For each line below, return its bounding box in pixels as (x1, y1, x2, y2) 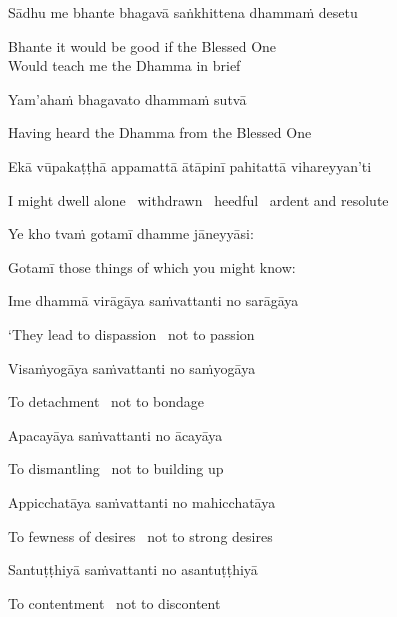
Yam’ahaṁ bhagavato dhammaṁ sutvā (8, 88, 247, 109)
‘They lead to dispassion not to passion (8, 323, 255, 344)
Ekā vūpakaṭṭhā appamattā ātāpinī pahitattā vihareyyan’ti (8, 155, 372, 176)
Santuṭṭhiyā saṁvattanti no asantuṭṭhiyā (8, 559, 258, 580)
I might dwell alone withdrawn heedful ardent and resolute (8, 189, 389, 210)
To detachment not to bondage (8, 391, 204, 412)
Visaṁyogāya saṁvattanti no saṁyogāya (8, 357, 256, 378)
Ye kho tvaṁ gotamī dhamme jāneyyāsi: (8, 223, 254, 244)
